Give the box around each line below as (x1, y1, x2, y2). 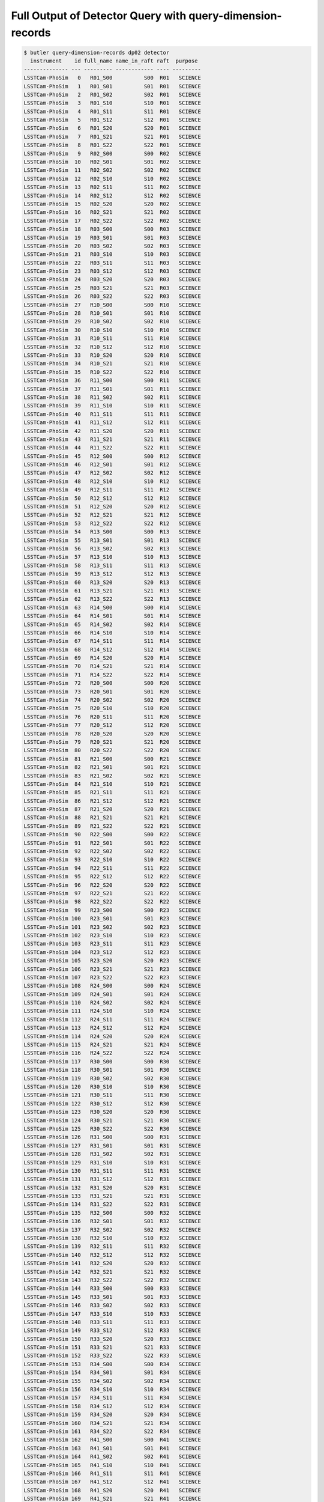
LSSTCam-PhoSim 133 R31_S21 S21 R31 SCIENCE (23, 1193, 201, 1200)
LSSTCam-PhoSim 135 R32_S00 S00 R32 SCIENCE (23, 1209, 201, 1216)
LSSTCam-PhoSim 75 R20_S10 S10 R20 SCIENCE (23, 705, 201, 712)
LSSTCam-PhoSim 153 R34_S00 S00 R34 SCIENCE (23, 1361, 201, 1367)
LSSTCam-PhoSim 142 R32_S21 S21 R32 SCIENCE (23, 1268, 201, 1275)
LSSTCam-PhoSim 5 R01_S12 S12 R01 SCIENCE (23, 117, 201, 123)
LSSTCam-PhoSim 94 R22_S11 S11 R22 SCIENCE (23, 865, 201, 871)
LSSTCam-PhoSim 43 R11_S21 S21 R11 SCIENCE (23, 436, 201, 443)
